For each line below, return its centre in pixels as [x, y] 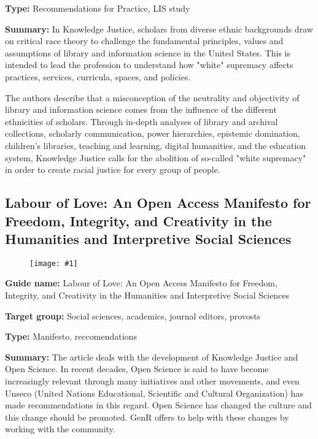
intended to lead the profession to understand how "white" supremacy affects [149, 65]
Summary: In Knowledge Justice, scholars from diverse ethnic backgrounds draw [159, 29]
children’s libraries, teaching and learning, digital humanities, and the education [156, 145]
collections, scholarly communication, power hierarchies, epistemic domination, [153, 133]
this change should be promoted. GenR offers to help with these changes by [147, 417]
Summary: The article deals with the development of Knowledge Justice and [152, 357]
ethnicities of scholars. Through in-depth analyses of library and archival [142, 121]
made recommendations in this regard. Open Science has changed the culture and [158, 405]
